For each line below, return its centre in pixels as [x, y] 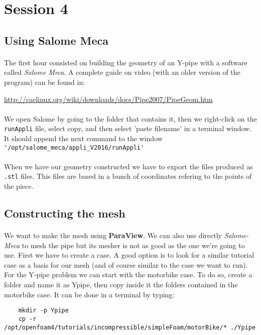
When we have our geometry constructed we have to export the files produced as [128, 166]
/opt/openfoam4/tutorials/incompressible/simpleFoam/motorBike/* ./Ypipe [130, 327]
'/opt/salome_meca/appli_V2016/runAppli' [74, 147]
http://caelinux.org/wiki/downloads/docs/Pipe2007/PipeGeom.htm [108, 99]
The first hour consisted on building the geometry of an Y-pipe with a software [126, 62]
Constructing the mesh [65, 213]
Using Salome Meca [56, 40]
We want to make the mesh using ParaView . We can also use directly [113, 235]
